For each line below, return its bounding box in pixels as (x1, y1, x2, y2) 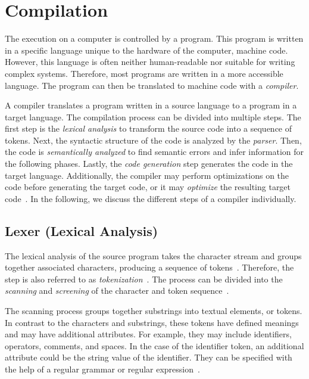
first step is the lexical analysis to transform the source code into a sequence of (5, 122, 292, 135)
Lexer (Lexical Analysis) (5, 221, 158, 240)
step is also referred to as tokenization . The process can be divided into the (5, 272, 283, 285)
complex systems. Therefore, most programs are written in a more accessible (5, 67, 283, 79)
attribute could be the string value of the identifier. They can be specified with (5, 351, 292, 364)
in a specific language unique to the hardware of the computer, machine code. (5, 44, 288, 56)
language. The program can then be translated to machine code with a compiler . (5, 79, 299, 91)
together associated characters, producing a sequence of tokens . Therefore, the (5, 261, 294, 274)
